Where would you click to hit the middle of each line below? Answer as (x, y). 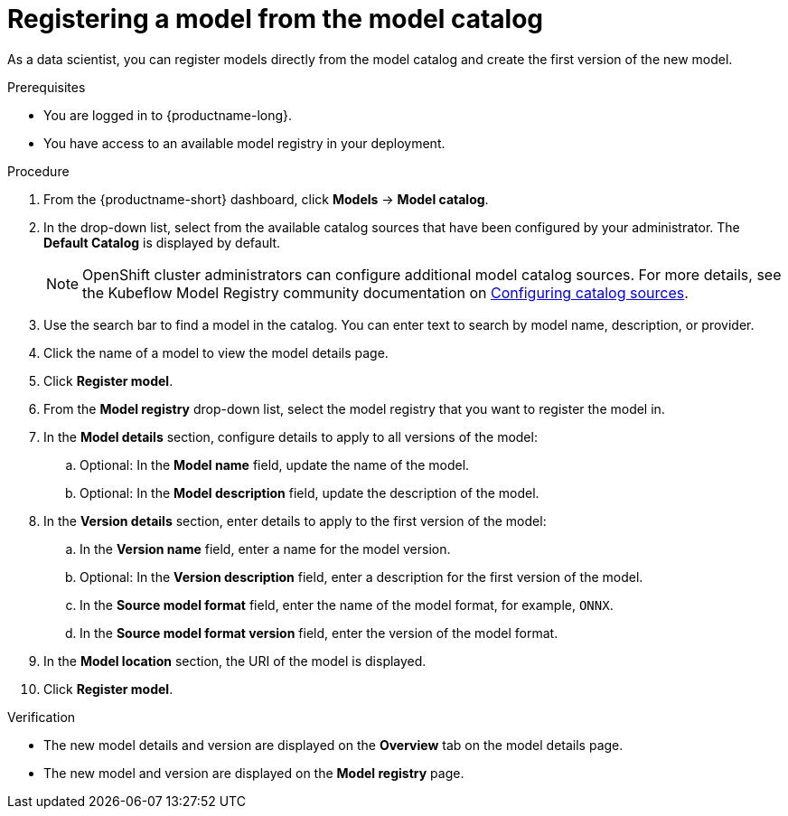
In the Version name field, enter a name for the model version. (265, 549)
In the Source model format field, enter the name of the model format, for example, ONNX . (347, 605)
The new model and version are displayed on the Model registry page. (254, 773)
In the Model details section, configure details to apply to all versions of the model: (291, 436)
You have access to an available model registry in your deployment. (244, 143)
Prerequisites (47, 87)
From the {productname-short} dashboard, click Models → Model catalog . (266, 199)
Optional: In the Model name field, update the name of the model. (275, 464)
